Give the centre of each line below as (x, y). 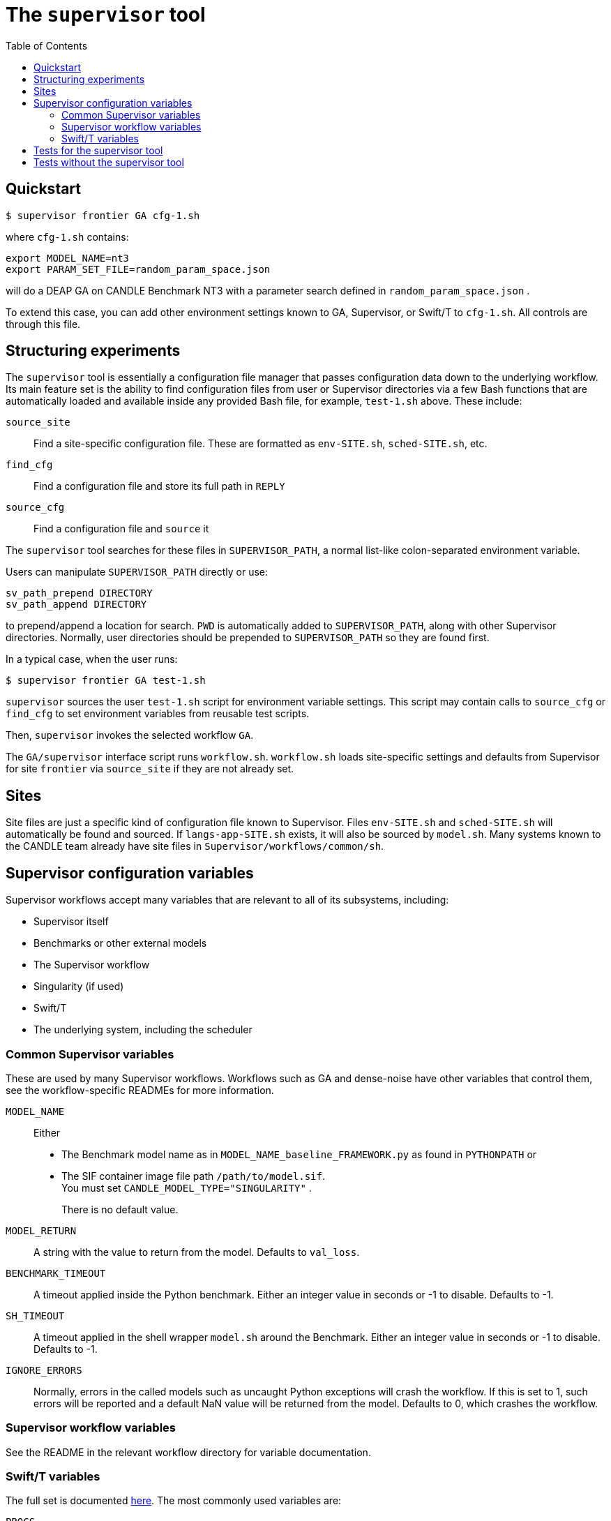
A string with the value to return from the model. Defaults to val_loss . (197, 1252)
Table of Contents (47, 45)
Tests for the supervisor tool (98, 150)
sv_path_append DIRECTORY (76, 605)
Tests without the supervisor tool (109, 162)
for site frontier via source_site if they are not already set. (150, 769)
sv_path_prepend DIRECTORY (79, 593)
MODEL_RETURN (41, 1230)
